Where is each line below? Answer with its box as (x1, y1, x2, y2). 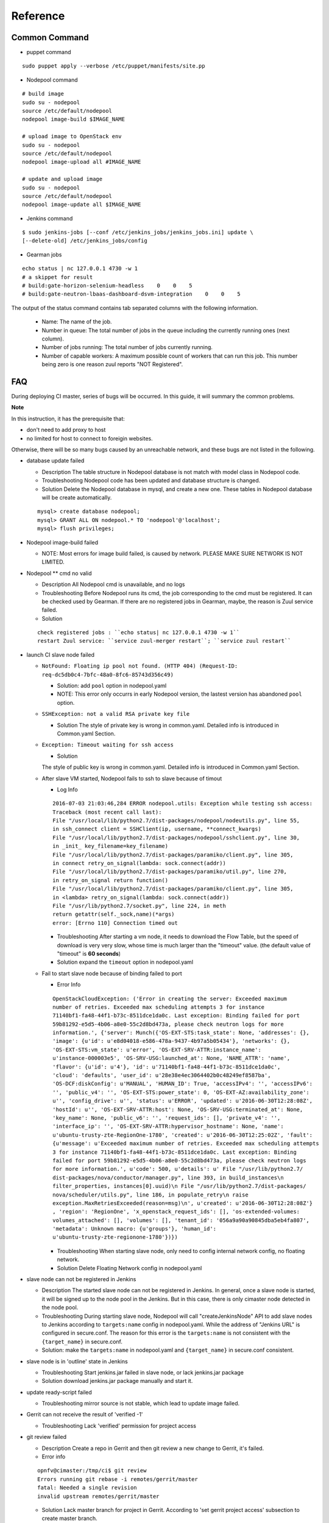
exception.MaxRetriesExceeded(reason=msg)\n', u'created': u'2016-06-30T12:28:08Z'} (52, 1200, 313, 1206)
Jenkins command (26, 214, 73, 222)
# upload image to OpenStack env (22, 133, 122, 140)
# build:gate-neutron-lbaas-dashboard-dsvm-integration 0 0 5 (22, 291, 241, 298)
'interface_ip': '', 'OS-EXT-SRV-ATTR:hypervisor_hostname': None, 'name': (52, 1123, 284, 1130)
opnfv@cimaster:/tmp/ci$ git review (37, 1467, 147, 1474)
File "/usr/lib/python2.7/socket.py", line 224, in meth (52, 902, 227, 909)
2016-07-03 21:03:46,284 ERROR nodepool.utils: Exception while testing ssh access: (52, 800, 313, 807)
